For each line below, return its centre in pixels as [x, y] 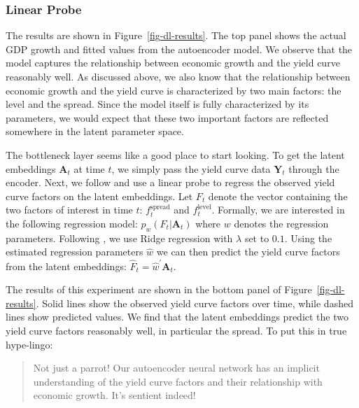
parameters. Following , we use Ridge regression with [119, 238]
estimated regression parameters [75, 252]
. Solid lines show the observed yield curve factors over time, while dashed [195, 303]
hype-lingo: [29, 344]
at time [89, 168]
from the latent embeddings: [66, 266]
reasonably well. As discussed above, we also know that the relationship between [178, 76]
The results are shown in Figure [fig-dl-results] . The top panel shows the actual [176, 35]
